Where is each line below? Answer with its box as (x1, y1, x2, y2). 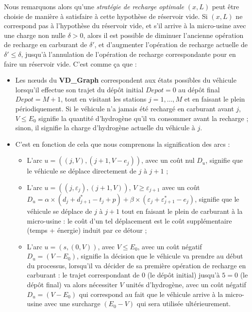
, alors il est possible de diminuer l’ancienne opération (83, 30, 244, 40)
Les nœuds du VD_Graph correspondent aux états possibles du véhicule (15, 75, 236, 85)
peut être (212, 1, 239, 11)
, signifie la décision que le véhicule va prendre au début (77, 251, 243, 261)
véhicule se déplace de (27, 206, 92, 216)
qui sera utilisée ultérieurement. (136, 298, 231, 309)
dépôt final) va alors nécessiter (27, 279, 118, 290)
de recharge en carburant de (4, 39, 87, 50)
